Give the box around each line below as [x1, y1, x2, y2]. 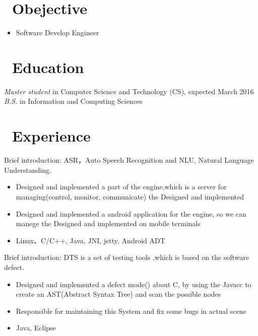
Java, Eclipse [16, 322, 56, 333]
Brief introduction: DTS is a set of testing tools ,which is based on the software [4, 252, 249, 262]
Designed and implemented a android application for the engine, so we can [16, 208, 246, 219]
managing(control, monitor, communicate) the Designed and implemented [16, 191, 244, 201]
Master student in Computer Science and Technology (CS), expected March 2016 [4, 86, 254, 96]
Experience [12, 125, 91, 146]
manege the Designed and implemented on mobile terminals [16, 218, 201, 229]
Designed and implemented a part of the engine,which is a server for [16, 181, 227, 192]
